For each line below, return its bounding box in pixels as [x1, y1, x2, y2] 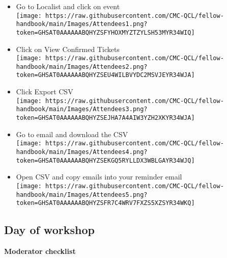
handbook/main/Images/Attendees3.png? [16, 106, 148, 113]
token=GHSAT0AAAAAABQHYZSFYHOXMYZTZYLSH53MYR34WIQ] [16, 29, 195, 36]
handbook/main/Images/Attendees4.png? [16, 148, 148, 156]
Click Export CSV [16, 86, 73, 97]
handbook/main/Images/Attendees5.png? [16, 191, 148, 198]
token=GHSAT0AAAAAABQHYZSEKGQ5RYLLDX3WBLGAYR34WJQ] [16, 157, 195, 164]
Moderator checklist [4, 246, 76, 256]
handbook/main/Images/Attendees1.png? [16, 20, 148, 28]
